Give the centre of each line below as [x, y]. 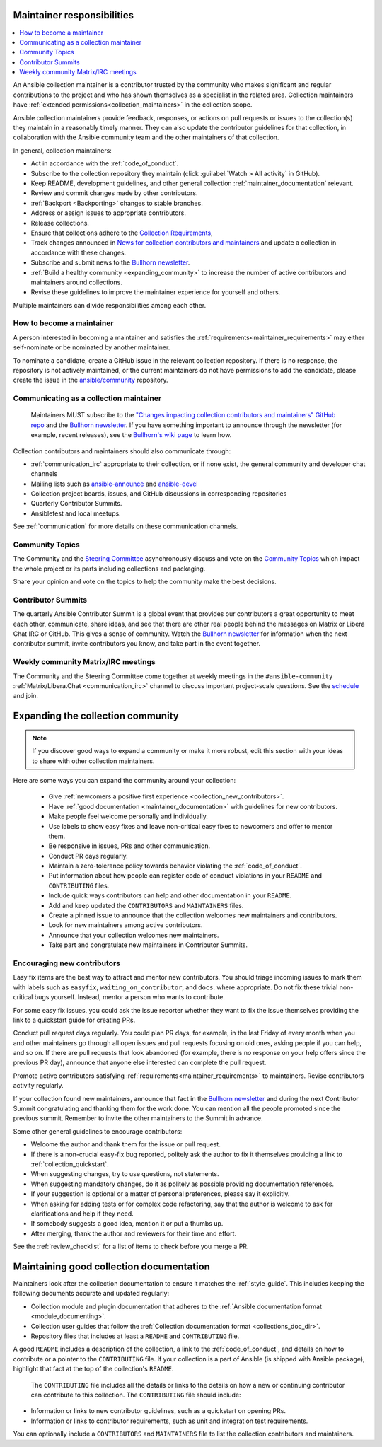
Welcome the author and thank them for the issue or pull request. [126, 1144]
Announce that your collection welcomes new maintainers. [134, 935]
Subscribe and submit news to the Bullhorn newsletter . [110, 262]
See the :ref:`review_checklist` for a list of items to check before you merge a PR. [131, 1246]
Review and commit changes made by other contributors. [114, 193]
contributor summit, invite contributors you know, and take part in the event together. [137, 644]
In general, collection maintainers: [63, 150]
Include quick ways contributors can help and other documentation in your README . [170, 895]
